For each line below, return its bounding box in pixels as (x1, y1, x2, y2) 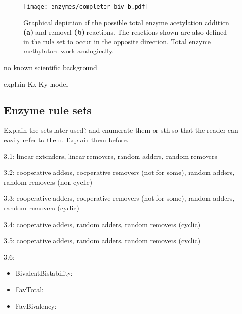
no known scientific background (4, 62, 97, 72)
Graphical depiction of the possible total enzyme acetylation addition (23, 17, 229, 27)
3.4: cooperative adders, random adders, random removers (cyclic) (4, 219, 201, 229)
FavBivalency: (15, 300, 57, 311)
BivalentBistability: (15, 268, 73, 278)
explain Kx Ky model (4, 78, 68, 88)
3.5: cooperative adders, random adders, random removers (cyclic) (4, 235, 201, 245)
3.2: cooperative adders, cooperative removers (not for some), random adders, (4, 167, 235, 177)
